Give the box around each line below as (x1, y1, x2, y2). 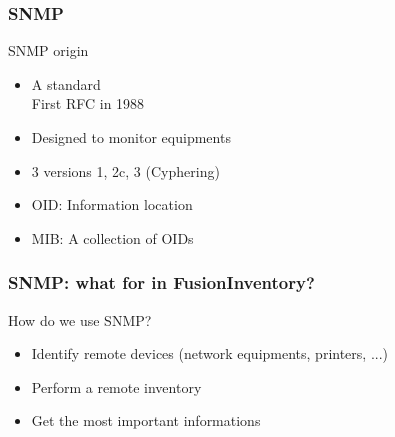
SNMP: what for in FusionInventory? (8, 270, 315, 295)
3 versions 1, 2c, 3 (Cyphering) (31, 160, 220, 181)
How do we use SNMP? (8, 309, 152, 330)
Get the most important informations (31, 410, 261, 431)
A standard (31, 73, 101, 94)
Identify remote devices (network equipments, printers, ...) (31, 343, 389, 364)
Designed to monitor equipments (31, 127, 231, 147)
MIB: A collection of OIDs (31, 227, 194, 248)
